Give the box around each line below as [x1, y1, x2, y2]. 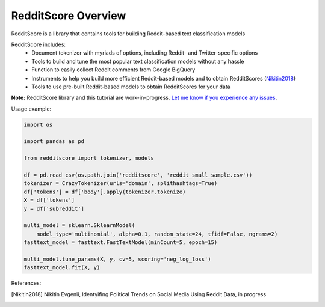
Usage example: [11, 105, 52, 112]
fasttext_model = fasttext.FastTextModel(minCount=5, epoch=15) [23, 239, 218, 246]
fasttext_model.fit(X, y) [23, 264, 101, 271]
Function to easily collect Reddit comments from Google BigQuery [31, 66, 196, 73]
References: [11, 279, 42, 287]
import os [23, 121, 53, 128]
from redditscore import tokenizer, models [23, 155, 155, 162]
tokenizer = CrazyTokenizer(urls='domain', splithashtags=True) [23, 180, 218, 187]
